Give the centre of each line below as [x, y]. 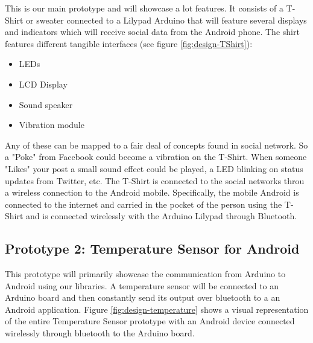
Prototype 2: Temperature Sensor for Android [152, 248]
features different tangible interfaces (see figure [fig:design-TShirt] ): [129, 43]
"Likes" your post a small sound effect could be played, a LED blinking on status [154, 168]
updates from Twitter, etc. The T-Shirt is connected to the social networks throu [155, 180]
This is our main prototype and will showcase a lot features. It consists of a [144, 8]
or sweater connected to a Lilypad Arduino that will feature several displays [166, 20]
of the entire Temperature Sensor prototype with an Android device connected [150, 321]
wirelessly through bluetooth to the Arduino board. [100, 333]
